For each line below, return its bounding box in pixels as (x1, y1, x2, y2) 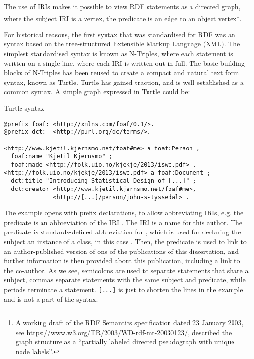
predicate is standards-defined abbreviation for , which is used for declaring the (4, 227, 241, 237)
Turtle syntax (4, 103, 44, 113)
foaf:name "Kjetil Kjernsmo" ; (11, 153, 112, 160)
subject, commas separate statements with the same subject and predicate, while (4, 275, 246, 285)
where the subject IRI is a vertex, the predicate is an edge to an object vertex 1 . (4, 11, 242, 23)
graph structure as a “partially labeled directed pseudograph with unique (15, 337, 234, 347)
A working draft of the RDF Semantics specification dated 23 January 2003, (15, 317, 244, 328)
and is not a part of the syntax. (4, 294, 98, 304)
